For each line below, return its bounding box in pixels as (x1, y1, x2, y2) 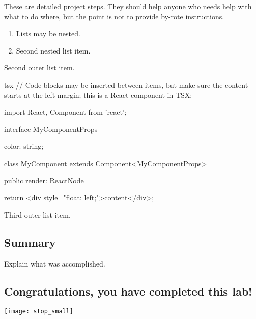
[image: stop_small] (4, 308, 74, 315)
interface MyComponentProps (4, 123, 98, 134)
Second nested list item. (16, 45, 91, 56)
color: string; (4, 141, 44, 151)
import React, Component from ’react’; (4, 107, 127, 117)
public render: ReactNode (4, 175, 84, 185)
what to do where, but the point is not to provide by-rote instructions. (4, 11, 224, 21)
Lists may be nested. (16, 28, 80, 39)
